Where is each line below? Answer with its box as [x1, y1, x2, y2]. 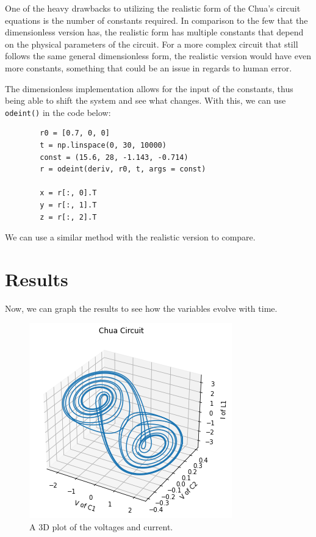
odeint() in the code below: [5, 106, 111, 118]
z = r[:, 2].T [40, 212, 97, 222]
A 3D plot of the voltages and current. [29, 521, 173, 533]
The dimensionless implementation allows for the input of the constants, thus [5, 82, 293, 95]
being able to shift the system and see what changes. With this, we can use [5, 94, 286, 107]
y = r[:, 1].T [40, 200, 97, 209]
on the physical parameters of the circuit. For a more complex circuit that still [5, 37, 298, 50]
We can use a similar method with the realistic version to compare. [5, 231, 256, 243]
